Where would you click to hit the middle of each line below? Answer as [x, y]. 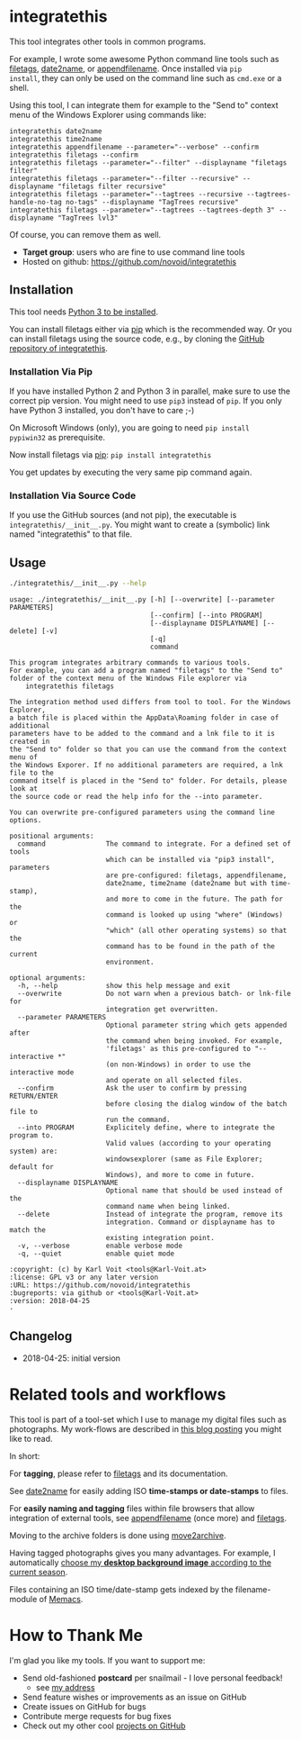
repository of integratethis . [58, 348]
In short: [25, 1455]
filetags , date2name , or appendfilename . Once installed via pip [126, 68]
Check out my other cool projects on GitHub [104, 1726]
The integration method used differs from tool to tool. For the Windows [150, 702]
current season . [39, 1572]
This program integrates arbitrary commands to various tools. [130, 663]
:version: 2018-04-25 [50, 1301]
